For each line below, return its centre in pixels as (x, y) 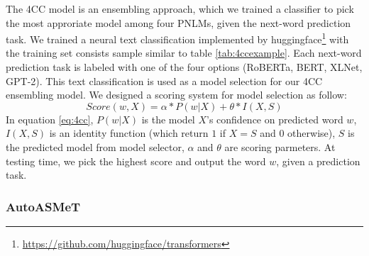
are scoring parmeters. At (280, 147)
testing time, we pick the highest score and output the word (136, 161)
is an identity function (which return (129, 133)
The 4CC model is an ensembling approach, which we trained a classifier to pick (180, 9)
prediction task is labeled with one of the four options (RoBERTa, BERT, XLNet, (184, 67)
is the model (168, 119)
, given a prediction (318, 161)
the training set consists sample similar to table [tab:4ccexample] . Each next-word (184, 53)
